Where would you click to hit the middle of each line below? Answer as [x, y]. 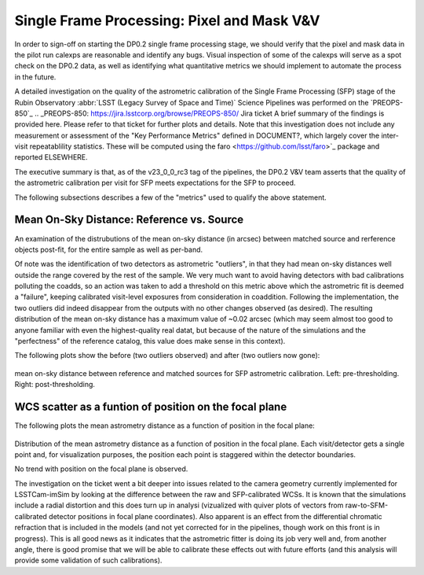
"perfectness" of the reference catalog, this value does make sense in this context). [150, 341]
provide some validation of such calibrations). [88, 560]
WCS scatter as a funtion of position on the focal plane [151, 407]
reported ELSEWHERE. [51, 157]
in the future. [35, 77]
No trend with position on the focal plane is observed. [101, 469]
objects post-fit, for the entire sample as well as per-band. [109, 249]
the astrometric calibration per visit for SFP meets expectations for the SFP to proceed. [155, 183]
